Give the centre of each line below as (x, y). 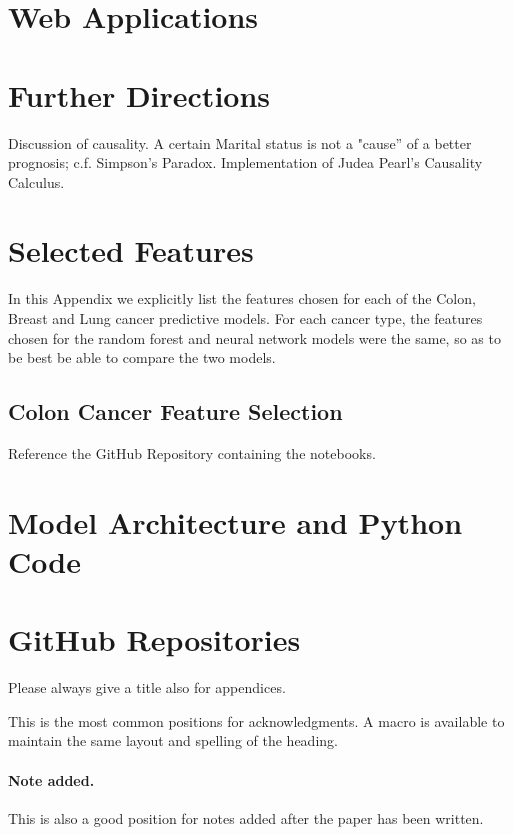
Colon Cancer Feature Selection (175, 411)
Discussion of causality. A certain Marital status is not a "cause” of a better (240, 142)
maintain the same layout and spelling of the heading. (173, 740)
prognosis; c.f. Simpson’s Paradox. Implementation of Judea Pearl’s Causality (245, 162)
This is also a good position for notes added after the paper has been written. (246, 817)
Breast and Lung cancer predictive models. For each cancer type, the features (245, 318)
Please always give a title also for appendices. (147, 687)
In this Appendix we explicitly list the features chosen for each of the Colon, (242, 298)
